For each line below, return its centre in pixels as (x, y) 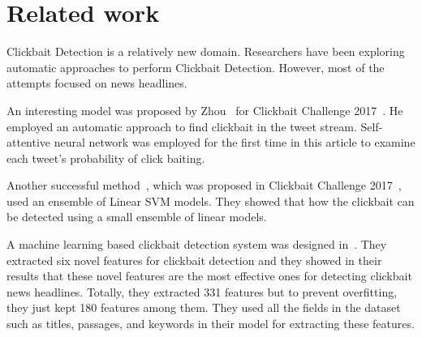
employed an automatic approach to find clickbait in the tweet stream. (182, 126)
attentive (29, 142)
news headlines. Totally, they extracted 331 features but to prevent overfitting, (202, 291)
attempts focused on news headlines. (97, 83)
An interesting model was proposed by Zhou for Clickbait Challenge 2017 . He (205, 110)
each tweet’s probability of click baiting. (106, 158)
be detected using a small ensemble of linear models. (137, 217)
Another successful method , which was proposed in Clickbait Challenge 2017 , (204, 185)
